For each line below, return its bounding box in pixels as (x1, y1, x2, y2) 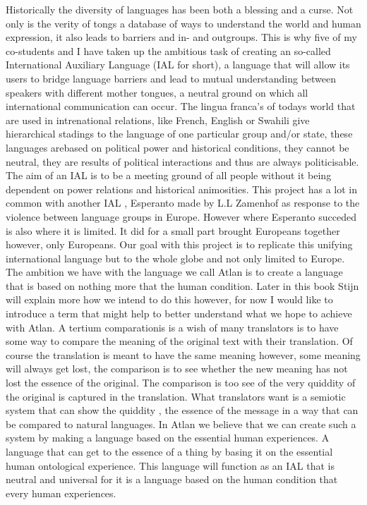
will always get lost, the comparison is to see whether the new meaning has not (6, 361, 348, 376)
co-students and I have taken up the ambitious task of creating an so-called (6, 43, 331, 58)
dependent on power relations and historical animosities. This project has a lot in (6, 181, 358, 196)
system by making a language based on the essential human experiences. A (6, 430, 330, 445)
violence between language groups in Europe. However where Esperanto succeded (6, 209, 357, 224)
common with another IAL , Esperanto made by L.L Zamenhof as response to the (6, 195, 360, 210)
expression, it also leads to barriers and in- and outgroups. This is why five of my (6, 30, 357, 44)
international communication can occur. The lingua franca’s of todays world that (6, 99, 356, 114)
